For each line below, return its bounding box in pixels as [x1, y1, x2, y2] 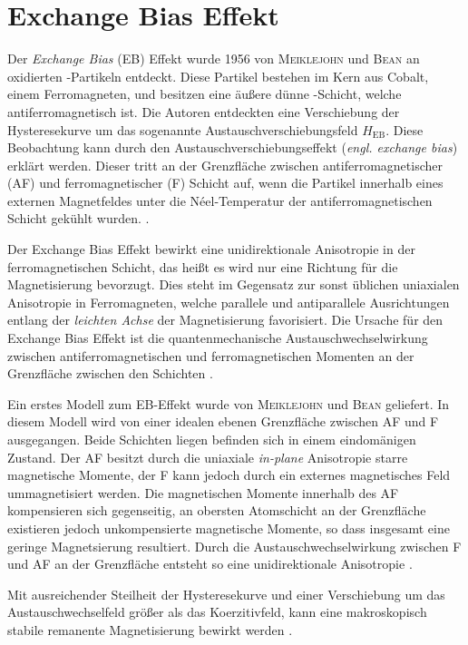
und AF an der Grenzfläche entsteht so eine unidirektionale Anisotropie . [7, 554, 413, 573]
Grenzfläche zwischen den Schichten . [7, 364, 213, 383]
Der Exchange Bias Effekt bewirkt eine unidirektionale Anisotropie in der [7, 239, 415, 259]
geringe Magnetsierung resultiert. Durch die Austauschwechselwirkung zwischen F [7, 536, 462, 555]
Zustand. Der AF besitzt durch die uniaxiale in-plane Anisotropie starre [7, 447, 408, 466]
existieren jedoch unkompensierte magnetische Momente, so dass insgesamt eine [7, 518, 450, 537]
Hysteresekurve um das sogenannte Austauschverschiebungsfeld [7, 120, 358, 139]
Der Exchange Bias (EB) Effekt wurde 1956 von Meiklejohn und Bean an [7, 49, 420, 68]
